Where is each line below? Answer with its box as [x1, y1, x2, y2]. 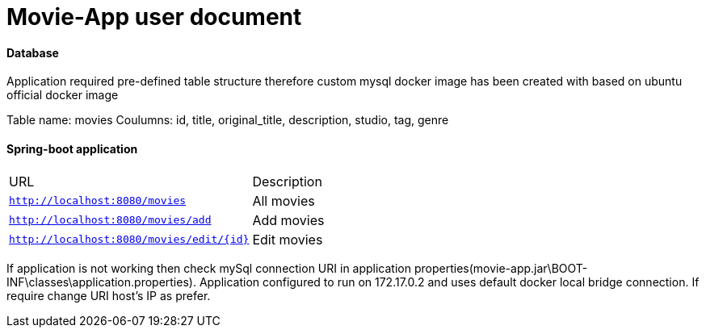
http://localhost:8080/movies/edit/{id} [9, 233, 250, 246]
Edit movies [252, 231, 323, 248]
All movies [252, 192, 315, 209]
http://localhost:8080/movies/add [9, 214, 212, 227]
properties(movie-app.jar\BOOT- [414, 261, 588, 275]
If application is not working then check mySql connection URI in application [6, 261, 412, 275]
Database [6, 45, 59, 60]
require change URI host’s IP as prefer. [6, 288, 211, 303]
